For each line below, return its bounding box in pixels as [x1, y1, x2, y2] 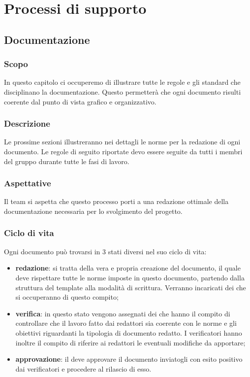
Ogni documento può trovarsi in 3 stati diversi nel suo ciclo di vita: [4, 246, 207, 256]
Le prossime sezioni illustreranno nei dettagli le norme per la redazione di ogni [4, 137, 241, 147]
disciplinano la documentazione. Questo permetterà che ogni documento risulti [4, 86, 241, 97]
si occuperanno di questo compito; [15, 292, 119, 302]
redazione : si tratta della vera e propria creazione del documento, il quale [15, 263, 241, 273]
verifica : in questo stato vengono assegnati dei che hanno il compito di [15, 308, 230, 318]
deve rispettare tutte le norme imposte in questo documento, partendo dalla [15, 272, 245, 282]
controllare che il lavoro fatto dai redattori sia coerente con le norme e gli [15, 318, 237, 328]
